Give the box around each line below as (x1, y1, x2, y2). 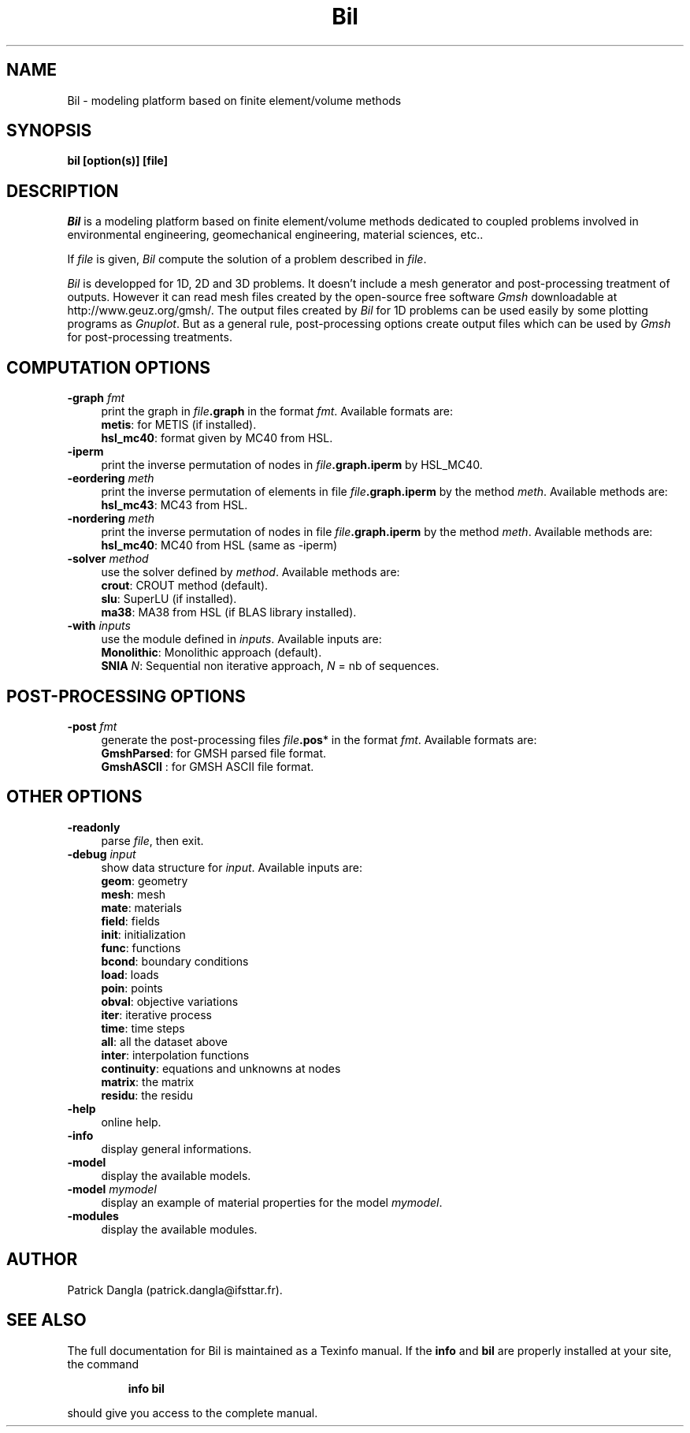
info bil (128, 1381, 165, 1395)
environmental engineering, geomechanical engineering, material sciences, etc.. (67, 228, 484, 242)
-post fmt (67, 719, 117, 733)
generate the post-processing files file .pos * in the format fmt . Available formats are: (101, 732, 537, 746)
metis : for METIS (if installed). (101, 418, 257, 432)
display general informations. (101, 1141, 252, 1156)
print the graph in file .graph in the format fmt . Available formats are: (101, 404, 453, 419)
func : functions (101, 940, 181, 955)
